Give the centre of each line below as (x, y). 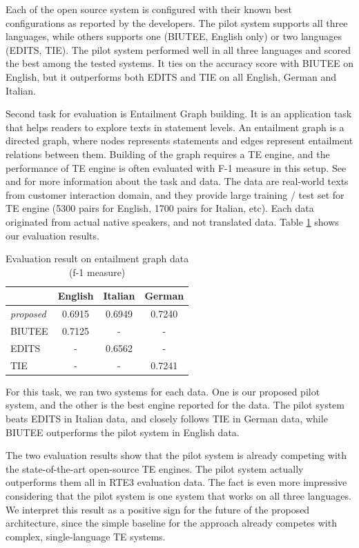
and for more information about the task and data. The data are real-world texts (177, 181)
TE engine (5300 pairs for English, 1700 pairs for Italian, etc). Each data (160, 208)
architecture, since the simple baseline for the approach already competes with (171, 523)
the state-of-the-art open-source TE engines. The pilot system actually (155, 468)
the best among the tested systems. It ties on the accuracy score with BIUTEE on (179, 63)
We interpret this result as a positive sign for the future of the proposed (158, 509)
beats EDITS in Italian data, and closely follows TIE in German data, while (167, 418)
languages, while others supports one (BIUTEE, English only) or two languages (174, 36)
